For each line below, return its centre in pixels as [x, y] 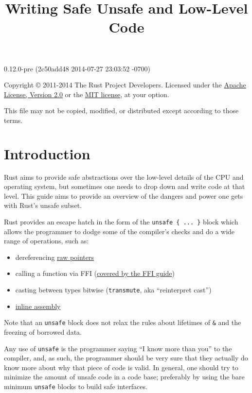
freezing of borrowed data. [43, 332]
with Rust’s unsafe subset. [43, 205]
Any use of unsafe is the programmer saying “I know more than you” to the [118, 348]
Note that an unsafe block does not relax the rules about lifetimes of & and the [123, 322]
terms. [13, 120]
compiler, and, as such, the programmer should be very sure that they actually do [126, 358]
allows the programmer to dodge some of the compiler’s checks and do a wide [119, 231]
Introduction [47, 153]
